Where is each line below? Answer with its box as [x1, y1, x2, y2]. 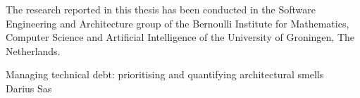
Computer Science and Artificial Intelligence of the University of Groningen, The [6, 30, 355, 44]
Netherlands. [6, 43, 61, 58]
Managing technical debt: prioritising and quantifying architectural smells [6, 67, 324, 82]
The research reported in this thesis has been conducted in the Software [6, 2, 316, 16]
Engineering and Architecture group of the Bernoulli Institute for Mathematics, [6, 16, 349, 30]
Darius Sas [6, 80, 52, 95]
